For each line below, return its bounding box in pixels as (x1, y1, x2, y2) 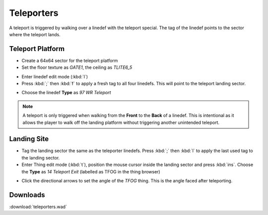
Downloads (9, 191, 45, 199)
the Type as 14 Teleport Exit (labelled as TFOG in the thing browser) (21, 168, 161, 174)
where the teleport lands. (9, 31, 61, 37)
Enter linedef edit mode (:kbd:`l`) (21, 73, 88, 79)
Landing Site (9, 135, 49, 143)
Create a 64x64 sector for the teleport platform (21, 57, 118, 63)
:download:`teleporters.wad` (9, 204, 67, 210)
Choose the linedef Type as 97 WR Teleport (21, 90, 111, 96)
